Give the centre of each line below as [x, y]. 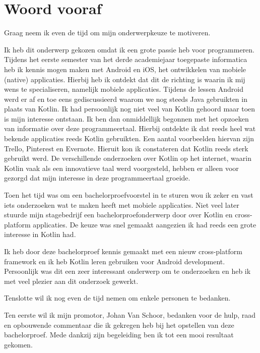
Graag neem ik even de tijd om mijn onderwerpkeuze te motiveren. [107, 33]
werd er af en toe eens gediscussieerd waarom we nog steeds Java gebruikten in [126, 99]
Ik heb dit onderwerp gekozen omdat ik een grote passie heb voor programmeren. [129, 49]
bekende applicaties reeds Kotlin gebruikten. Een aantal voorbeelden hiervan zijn [129, 138]
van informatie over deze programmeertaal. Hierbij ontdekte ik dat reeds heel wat [130, 128]
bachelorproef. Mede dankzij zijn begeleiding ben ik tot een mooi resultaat [119, 335]
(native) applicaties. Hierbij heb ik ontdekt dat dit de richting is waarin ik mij [125, 79]
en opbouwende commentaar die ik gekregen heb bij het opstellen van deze [119, 325]
